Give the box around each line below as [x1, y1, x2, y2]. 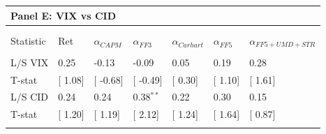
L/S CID [10, 89, 49, 104]
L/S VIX [10, 54, 49, 69]
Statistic [10, 33, 46, 48]
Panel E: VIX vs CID [10, 8, 117, 22]
